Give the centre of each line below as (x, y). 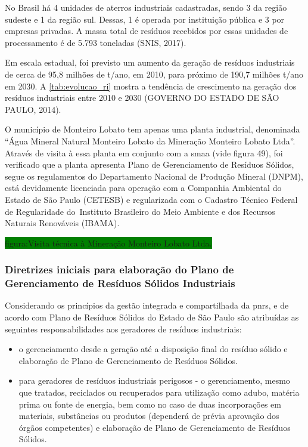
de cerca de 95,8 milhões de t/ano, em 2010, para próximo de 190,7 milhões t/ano (154, 74)
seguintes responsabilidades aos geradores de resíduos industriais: (123, 329)
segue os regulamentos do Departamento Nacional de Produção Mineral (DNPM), (154, 176)
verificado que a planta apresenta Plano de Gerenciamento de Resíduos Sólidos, (150, 164)
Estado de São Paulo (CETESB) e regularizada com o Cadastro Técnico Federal (151, 199)
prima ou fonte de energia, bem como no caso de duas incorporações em (150, 404)
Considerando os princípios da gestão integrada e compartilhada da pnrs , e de (147, 305)
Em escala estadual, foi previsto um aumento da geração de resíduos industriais (150, 62)
